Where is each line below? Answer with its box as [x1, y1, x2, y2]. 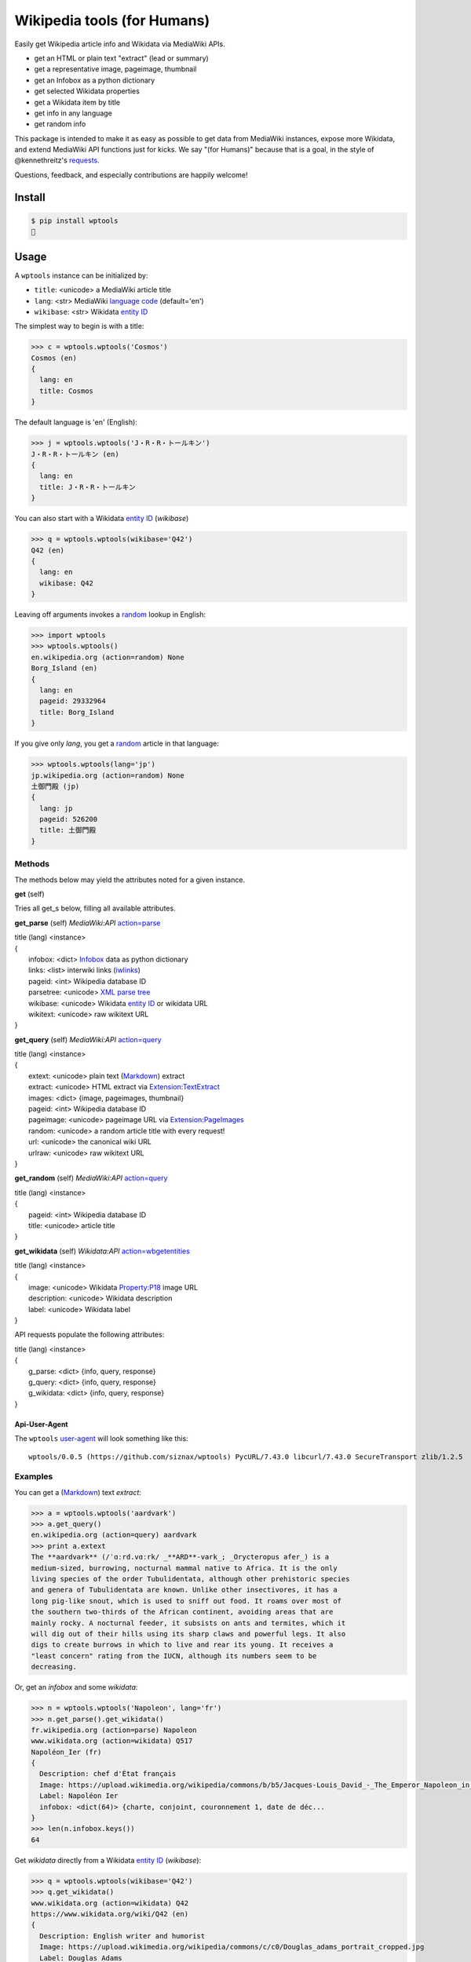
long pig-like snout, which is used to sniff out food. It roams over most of [31, 1596, 341, 1605]
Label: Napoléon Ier [39, 1792, 119, 1800]
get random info [34, 119, 86, 129]
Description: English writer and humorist [39, 1931, 206, 1940]
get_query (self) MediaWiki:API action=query [14, 1034, 162, 1044]
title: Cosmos [39, 386, 94, 396]
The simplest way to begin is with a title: [14, 322, 144, 331]
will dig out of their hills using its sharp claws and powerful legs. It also [31, 1629, 346, 1638]
